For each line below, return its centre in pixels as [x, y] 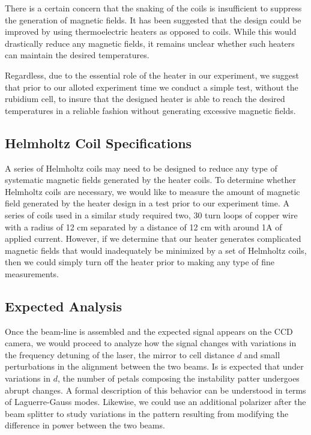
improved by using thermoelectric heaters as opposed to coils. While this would [151, 31]
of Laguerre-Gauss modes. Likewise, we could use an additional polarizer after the [155, 402]
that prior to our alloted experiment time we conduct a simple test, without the [152, 87]
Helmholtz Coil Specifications [98, 142]
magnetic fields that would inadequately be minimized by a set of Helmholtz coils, [156, 250]
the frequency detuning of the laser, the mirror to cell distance [120, 354]
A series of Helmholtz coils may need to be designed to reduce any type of [141, 168]
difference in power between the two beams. [85, 425]
